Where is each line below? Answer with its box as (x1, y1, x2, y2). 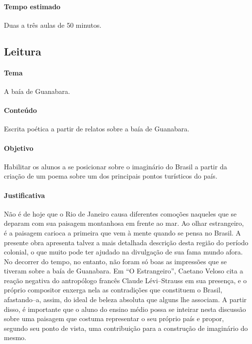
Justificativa (4, 190, 45, 200)
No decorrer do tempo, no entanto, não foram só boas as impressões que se (4, 256, 227, 266)
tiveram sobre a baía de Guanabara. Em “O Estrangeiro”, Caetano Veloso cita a (4, 266, 243, 276)
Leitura (4, 43, 41, 58)
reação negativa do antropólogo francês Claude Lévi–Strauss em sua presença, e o (4, 275, 247, 285)
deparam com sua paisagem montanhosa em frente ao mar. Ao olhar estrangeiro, (4, 218, 244, 228)
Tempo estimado (4, 1, 61, 11)
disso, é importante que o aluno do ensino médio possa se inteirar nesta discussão (4, 304, 246, 314)
